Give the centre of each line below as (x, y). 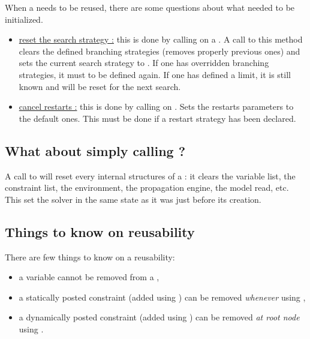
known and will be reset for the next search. (100, 86)
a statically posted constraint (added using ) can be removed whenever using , (162, 297)
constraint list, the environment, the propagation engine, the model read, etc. (147, 187)
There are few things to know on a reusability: (90, 256)
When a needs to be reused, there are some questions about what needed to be (150, 7)
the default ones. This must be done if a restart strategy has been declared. (157, 118)
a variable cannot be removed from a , (89, 277)
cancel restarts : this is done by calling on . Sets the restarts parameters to (156, 106)
